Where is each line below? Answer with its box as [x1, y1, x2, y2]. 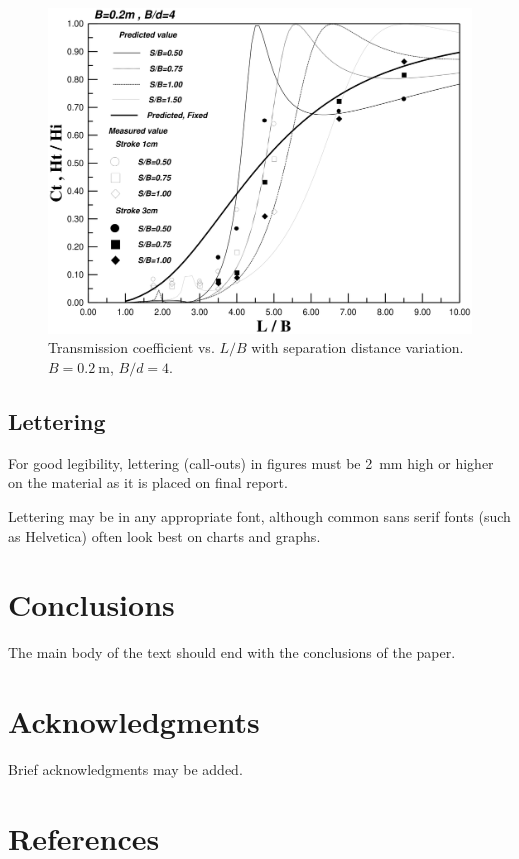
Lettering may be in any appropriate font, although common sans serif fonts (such [8, 506, 511, 527]
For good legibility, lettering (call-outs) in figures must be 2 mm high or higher [8, 452, 494, 473]
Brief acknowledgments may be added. [8, 759, 243, 780]
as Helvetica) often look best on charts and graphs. [8, 525, 321, 546]
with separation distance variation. [251, 337, 464, 358]
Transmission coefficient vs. [48, 337, 215, 358]
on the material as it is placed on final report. [8, 472, 288, 493]
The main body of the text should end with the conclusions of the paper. [8, 642, 456, 663]
